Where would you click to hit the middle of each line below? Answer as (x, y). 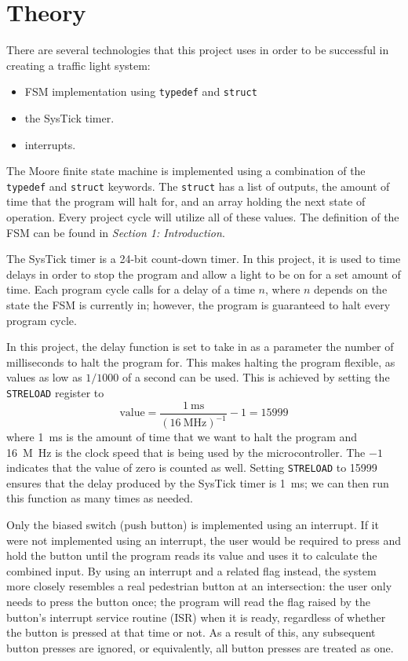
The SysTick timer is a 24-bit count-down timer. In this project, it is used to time (204, 259)
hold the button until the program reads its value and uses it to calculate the (192, 555)
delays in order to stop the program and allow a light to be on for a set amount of (204, 274)
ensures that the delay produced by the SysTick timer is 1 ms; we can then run (198, 482)
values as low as (44, 377)
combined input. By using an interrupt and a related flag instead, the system (191, 570)
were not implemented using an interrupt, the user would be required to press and (204, 540)
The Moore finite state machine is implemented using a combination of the (186, 171)
